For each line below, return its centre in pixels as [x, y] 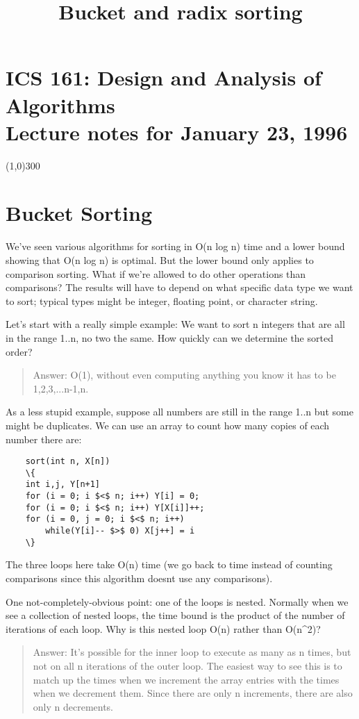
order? [19, 351]
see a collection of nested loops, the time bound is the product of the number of [175, 615]
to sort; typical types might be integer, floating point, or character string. [162, 300]
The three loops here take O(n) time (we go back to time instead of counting [169, 564]
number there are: [44, 439]
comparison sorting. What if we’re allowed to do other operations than [156, 273]
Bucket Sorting [79, 213]
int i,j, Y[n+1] [63, 485]
